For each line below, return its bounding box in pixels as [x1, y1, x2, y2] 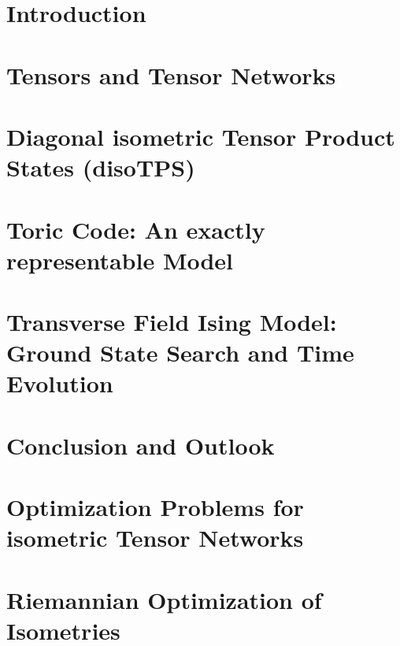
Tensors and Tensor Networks [6, 58, 336, 91]
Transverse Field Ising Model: [6, 306, 337, 338]
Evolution [6, 367, 113, 399]
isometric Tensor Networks [6, 522, 304, 554]
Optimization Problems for [6, 491, 304, 523]
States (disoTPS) [6, 151, 195, 184]
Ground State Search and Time [6, 336, 354, 369]
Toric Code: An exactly [6, 213, 265, 245]
